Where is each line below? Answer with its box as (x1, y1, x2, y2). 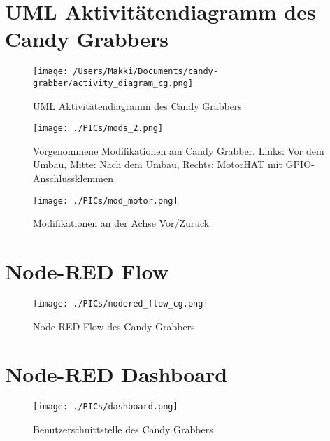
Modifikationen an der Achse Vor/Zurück (33, 216, 210, 230)
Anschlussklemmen (33, 171, 113, 185)
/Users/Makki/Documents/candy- (73, 66, 218, 77)
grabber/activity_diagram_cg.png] (33, 78, 194, 88)
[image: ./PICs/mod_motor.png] (33, 195, 178, 206)
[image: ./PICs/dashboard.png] (33, 402, 178, 412)
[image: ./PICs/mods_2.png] (33, 123, 164, 134)
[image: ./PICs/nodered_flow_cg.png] (33, 299, 208, 309)
